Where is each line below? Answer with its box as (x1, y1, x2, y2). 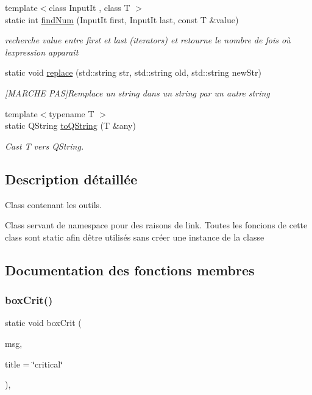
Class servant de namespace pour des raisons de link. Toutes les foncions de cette (5, 219, 308, 231)
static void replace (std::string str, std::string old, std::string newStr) (5, 66, 261, 79)
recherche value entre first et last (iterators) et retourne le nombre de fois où (5, 34, 291, 46)
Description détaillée (5, 169, 138, 188)
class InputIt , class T (49, 1, 130, 13)
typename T (49, 107, 94, 120)
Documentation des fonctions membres (5, 260, 255, 279)
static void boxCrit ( (5, 316, 82, 329)
